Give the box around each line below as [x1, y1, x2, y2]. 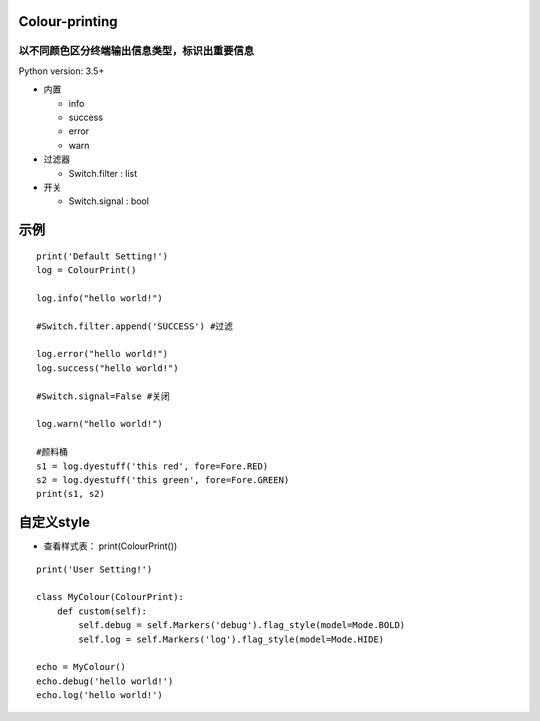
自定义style [18, 514, 90, 531]
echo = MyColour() [36, 661, 127, 673]
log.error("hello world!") [36, 348, 169, 360]
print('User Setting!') [36, 563, 153, 575]
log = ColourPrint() [36, 265, 137, 276]
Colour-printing [18, 13, 119, 30]
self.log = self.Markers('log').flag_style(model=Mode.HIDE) [78, 633, 385, 645]
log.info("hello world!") [36, 292, 164, 304]
